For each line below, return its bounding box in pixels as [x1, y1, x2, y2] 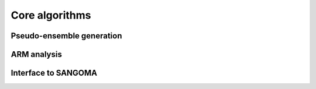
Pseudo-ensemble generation [11, 31, 122, 41]
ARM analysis [11, 49, 63, 59]
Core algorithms [11, 9, 91, 22]
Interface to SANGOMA [11, 68, 98, 78]
